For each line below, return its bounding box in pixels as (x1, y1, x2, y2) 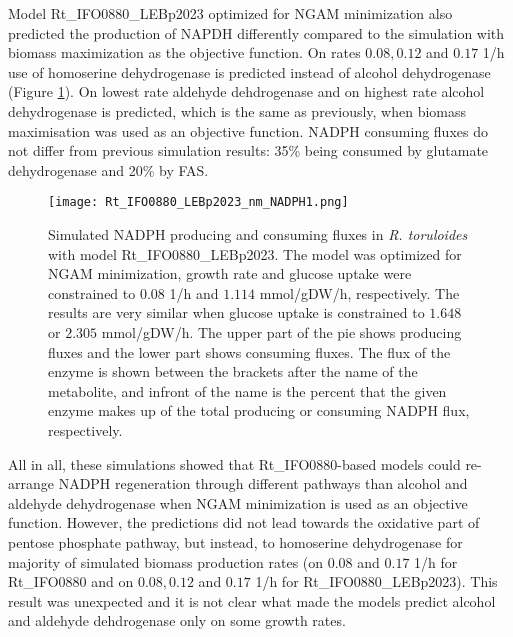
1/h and (169, 282, 219, 303)
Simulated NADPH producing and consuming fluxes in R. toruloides (48, 224, 468, 244)
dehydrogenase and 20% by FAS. (8, 159, 209, 180)
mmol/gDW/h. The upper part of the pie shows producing (101, 321, 462, 342)
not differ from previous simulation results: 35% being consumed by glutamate (8, 140, 489, 161)
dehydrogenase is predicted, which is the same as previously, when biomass (8, 100, 467, 121)
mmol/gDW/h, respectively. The (259, 282, 460, 303)
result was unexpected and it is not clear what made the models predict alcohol (8, 590, 496, 611)
